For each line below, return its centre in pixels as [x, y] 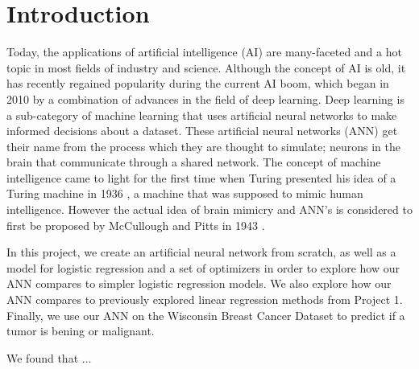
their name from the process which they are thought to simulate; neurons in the [203, 146]
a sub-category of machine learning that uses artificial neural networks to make [202, 115]
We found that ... [49, 357]
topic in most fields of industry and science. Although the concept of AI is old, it [206, 67]
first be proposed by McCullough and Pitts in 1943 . [136, 225]
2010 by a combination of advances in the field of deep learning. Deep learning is [205, 98]
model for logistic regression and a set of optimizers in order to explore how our [203, 267]
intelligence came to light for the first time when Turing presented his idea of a [201, 177]
